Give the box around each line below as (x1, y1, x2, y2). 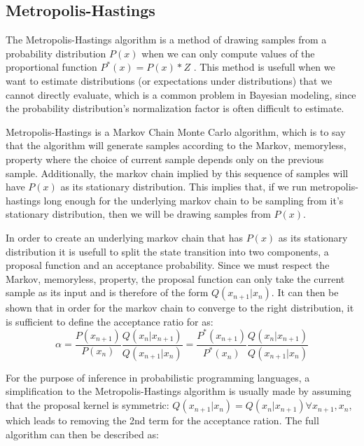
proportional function (6, 60, 97, 74)
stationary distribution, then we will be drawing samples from (6, 207, 271, 221)
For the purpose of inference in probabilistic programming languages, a (6, 370, 310, 384)
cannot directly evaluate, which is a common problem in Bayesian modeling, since (6, 87, 356, 102)
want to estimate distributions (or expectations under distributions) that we (6, 73, 332, 88)
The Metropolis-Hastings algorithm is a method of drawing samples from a (6, 32, 327, 47)
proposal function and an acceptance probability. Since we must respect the (6, 258, 330, 272)
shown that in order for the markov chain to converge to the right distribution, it (6, 300, 354, 315)
